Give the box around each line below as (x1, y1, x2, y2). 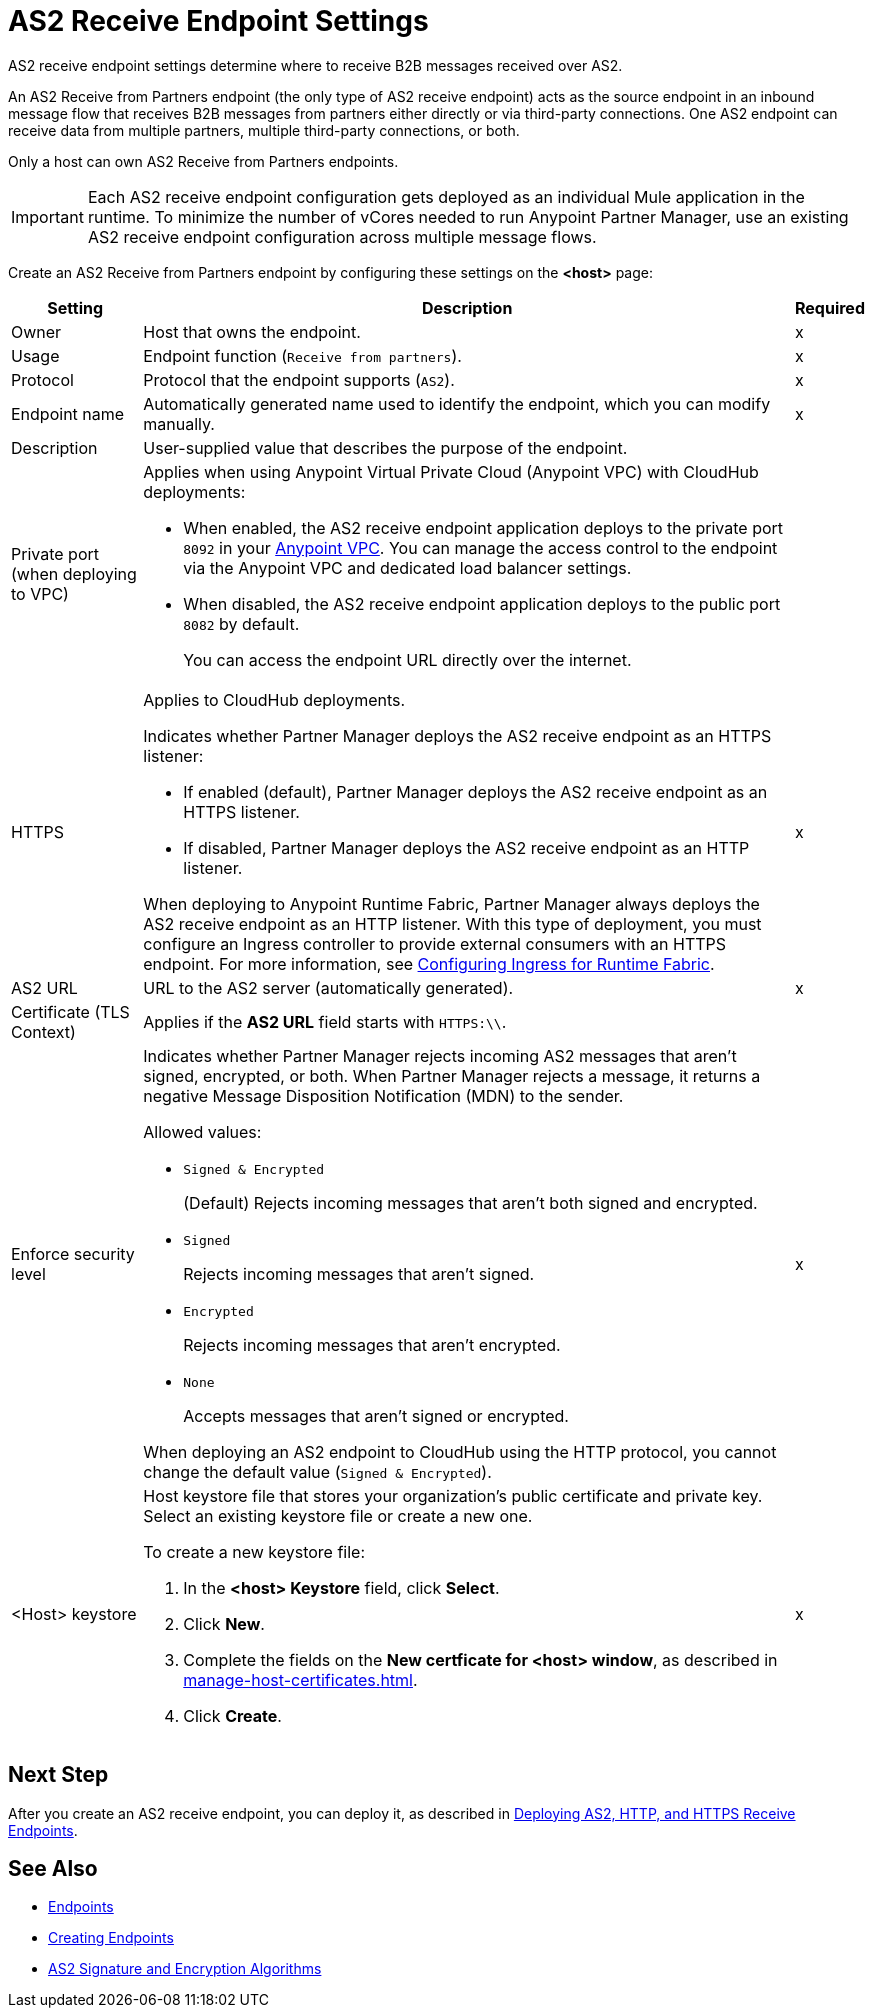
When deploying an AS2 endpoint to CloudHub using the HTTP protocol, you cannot (143, 1441, 777, 1462)
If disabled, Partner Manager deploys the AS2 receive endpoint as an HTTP (183, 837, 750, 858)
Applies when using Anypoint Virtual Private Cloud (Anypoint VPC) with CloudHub (143, 461, 759, 482)
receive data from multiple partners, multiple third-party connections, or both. (8, 121, 520, 139)
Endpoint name (11, 403, 125, 424)
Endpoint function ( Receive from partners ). (143, 345, 462, 366)
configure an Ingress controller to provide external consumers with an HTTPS (143, 933, 727, 954)
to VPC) (11, 583, 69, 604)
